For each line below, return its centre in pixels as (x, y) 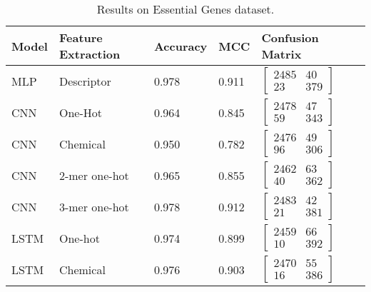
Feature (81, 37)
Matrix (281, 54)
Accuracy (181, 46)
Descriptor (85, 81)
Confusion (290, 37)
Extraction (90, 54)
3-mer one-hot (94, 206)
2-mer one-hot (94, 175)
